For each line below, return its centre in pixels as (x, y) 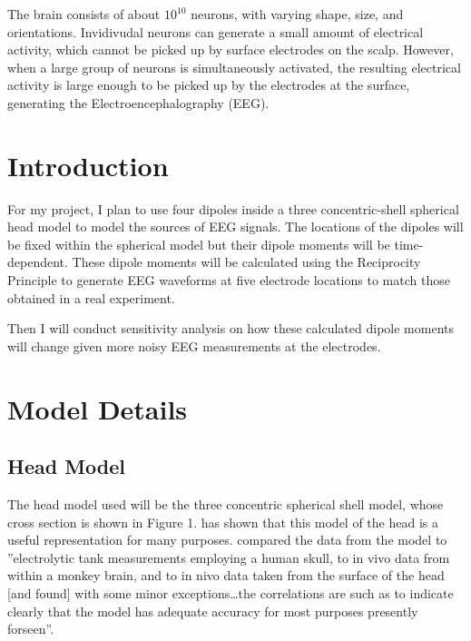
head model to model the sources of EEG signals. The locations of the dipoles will (235, 227)
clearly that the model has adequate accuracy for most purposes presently (213, 611)
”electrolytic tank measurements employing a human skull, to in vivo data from (229, 557)
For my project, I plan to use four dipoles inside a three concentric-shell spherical (233, 208)
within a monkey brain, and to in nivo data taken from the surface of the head (226, 575)
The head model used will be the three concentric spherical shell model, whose (226, 504)
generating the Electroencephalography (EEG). (138, 102)
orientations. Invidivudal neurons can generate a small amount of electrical (216, 31)
